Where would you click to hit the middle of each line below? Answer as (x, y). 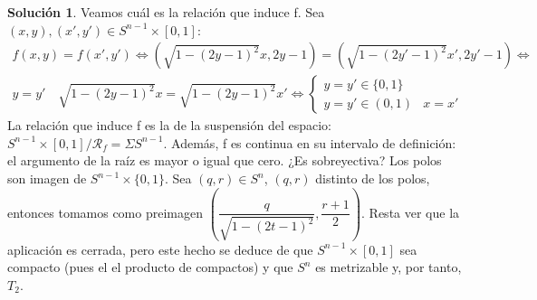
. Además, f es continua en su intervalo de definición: (310, 142)
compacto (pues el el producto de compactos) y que (150, 267)
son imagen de (47, 178)
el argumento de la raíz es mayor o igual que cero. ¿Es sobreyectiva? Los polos (225, 160)
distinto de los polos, (373, 178)
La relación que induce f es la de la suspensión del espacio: (169, 125)
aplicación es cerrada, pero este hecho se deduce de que (160, 249)
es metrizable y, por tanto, (388, 267)
